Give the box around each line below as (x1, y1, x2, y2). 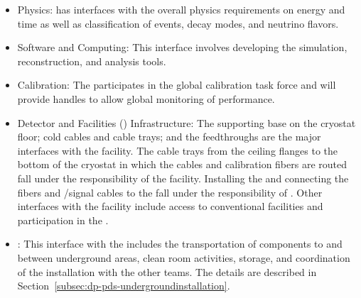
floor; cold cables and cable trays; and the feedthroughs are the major (17, 129, 321, 144)
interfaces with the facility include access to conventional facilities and (17, 199, 323, 214)
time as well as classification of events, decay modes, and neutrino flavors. (17, 16, 339, 31)
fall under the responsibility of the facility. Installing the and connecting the (17, 170, 349, 185)
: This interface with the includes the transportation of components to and (17, 236, 343, 251)
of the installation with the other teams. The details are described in (17, 264, 317, 279)
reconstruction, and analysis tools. (17, 53, 166, 68)
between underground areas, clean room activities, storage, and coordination (17, 250, 350, 265)
